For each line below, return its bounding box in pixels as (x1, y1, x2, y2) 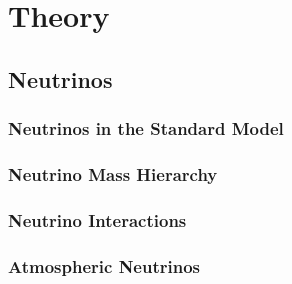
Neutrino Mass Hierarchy (8, 161, 218, 186)
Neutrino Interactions (8, 207, 187, 232)
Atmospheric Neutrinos (8, 253, 201, 278)
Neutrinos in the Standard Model (8, 116, 284, 141)
